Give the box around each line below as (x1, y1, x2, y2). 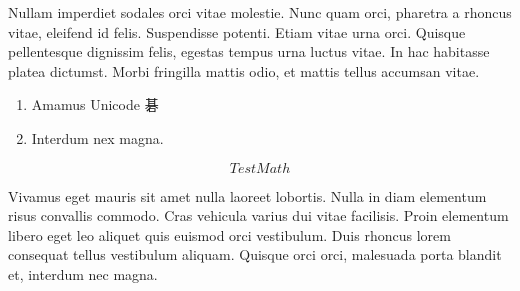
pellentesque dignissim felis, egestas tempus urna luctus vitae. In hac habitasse (8, 41, 490, 62)
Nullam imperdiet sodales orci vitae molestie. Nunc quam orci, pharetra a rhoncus (8, 2, 512, 22)
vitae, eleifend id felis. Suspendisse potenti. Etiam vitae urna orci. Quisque (8, 21, 466, 42)
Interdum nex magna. (31, 127, 164, 148)
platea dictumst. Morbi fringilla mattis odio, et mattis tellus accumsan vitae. (8, 60, 480, 81)
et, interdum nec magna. (8, 263, 158, 284)
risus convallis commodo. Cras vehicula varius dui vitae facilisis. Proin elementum (8, 205, 509, 226)
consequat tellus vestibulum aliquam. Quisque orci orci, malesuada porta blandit (8, 244, 502, 265)
